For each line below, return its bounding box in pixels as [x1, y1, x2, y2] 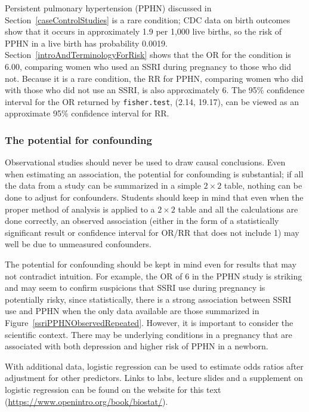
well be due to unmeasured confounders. [5, 238, 152, 250]
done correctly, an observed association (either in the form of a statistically [5, 214, 279, 227]
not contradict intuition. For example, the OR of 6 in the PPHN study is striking [5, 269, 302, 282]
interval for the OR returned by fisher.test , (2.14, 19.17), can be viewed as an [5, 95, 299, 107]
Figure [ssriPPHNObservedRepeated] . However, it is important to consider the [5, 316, 293, 328]
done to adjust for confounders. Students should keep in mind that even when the [5, 191, 304, 203]
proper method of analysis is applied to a [5, 202, 155, 215]
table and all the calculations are [178, 202, 298, 215]
